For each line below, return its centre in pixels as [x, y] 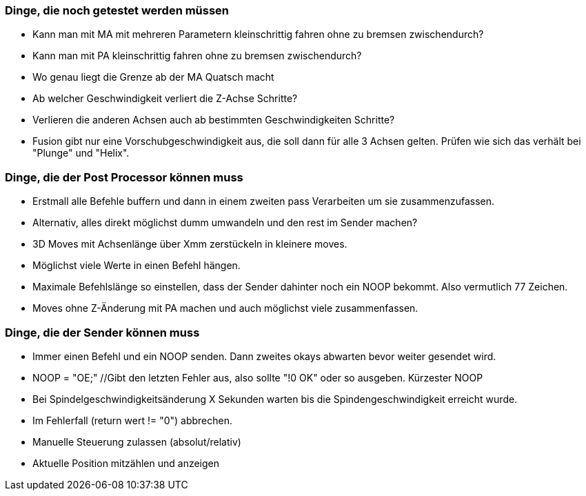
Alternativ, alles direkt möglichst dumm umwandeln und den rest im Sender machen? [225, 223]
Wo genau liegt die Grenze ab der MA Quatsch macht [153, 77]
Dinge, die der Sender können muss [102, 332]
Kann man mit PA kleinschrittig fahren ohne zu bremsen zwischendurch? [197, 56]
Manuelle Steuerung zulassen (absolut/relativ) [137, 442]
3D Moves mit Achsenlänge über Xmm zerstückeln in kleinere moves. [190, 244]
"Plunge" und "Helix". [81, 153]
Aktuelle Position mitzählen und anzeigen [126, 463]
